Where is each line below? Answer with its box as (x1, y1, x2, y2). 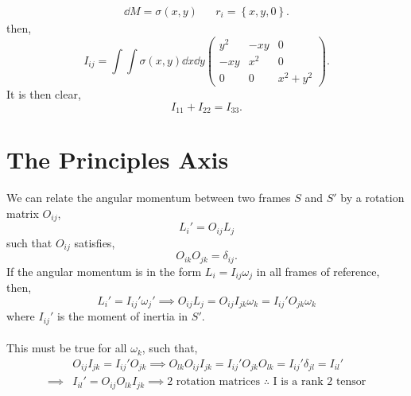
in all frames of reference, (256, 262, 380, 279)
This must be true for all (6, 340, 127, 356)
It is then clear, (6, 86, 81, 103)
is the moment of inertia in (56, 308, 188, 324)
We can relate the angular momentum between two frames (6, 189, 291, 206)
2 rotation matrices (167, 376, 260, 388)
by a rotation (340, 189, 405, 206)
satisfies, (74, 234, 115, 250)
